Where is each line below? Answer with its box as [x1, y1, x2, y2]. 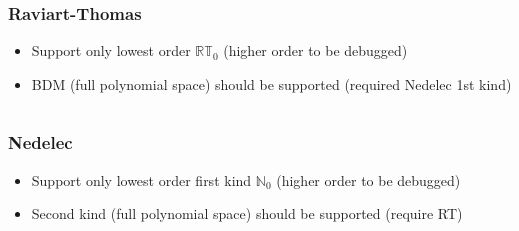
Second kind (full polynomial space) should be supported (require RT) [31, 203, 463, 224]
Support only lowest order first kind [31, 169, 252, 190]
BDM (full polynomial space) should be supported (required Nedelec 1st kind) [31, 73, 512, 94]
